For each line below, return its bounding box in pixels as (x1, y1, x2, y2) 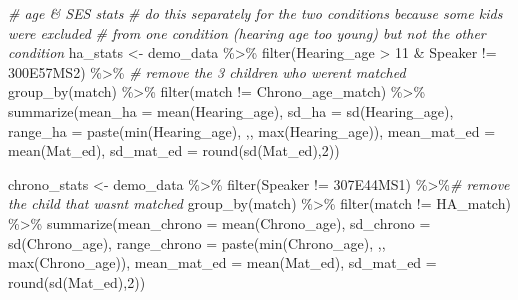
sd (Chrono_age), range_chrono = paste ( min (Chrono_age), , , (8, 232, 386, 253)
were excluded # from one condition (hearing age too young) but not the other (8, 22, 486, 43)
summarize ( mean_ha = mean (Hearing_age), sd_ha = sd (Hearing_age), (8, 100, 454, 121)
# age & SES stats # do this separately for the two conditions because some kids (8, 3, 503, 23)
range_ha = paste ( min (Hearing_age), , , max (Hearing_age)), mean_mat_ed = (8, 120, 496, 141)
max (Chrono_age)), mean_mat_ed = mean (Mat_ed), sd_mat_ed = (8, 252, 437, 273)
